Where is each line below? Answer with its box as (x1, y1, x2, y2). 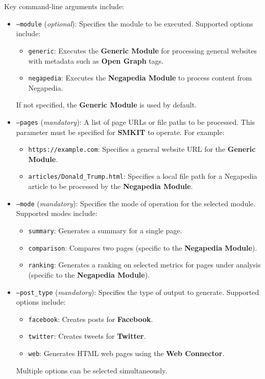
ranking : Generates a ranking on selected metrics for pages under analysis (28, 259, 261, 270)
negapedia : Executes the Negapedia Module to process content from (28, 72, 252, 83)
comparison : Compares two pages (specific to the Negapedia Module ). (28, 242, 257, 253)
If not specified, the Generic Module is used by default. (16, 99, 197, 110)
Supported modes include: (16, 208, 98, 219)
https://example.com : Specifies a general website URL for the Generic (28, 144, 256, 154)
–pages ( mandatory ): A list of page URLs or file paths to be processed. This (16, 116, 255, 127)
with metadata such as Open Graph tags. (28, 55, 164, 66)
